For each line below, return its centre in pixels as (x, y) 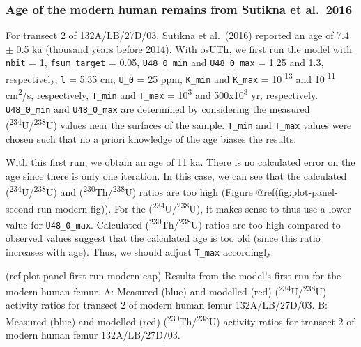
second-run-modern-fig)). (59, 208)
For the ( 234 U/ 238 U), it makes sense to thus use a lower (233, 207)
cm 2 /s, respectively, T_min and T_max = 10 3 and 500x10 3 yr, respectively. (162, 94)
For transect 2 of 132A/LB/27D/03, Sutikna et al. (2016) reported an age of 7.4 (177, 35)
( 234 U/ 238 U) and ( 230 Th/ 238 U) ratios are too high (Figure (129, 191)
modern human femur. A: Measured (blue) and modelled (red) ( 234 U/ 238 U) (166, 290)
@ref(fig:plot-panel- (297, 192)
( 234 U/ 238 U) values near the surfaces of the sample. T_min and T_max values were (179, 124)
